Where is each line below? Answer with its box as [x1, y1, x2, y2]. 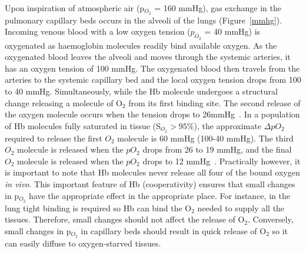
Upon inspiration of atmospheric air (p [5, 2, 145, 14]
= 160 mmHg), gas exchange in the [154, 2, 282, 14]
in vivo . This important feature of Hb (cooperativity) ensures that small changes [5, 178, 295, 190]
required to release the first [5, 131, 102, 144]
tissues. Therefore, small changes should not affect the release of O [5, 213, 245, 225]
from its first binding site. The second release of [128, 96, 301, 109]
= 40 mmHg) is [204, 25, 261, 38]
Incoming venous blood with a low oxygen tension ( [5, 25, 191, 38]
